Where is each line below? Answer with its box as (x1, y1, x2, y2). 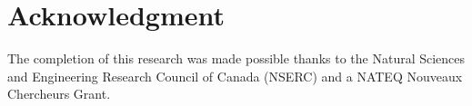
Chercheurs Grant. (7, 84, 111, 103)
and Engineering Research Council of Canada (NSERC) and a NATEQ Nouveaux (7, 66, 463, 85)
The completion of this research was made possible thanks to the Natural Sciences (7, 49, 466, 68)
